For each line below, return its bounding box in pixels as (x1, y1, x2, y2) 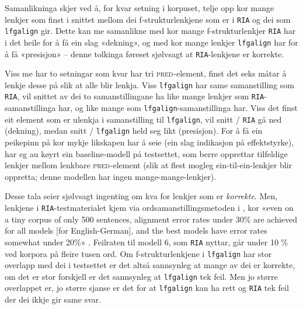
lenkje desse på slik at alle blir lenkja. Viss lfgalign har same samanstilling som (5, 78, 294, 91)
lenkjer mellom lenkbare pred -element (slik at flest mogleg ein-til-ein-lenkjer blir (5, 159, 292, 171)
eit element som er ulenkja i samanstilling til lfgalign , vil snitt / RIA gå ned (5, 113, 282, 125)
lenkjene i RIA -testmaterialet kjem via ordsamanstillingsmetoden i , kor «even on (5, 202, 294, 214)
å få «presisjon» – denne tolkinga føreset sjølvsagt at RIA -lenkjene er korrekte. (5, 47, 284, 60)
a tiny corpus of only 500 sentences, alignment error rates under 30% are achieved (5, 213, 298, 225)
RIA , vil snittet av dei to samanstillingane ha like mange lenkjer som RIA (5, 90, 264, 102)
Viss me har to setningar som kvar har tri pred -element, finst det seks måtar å (5, 67, 287, 79)
